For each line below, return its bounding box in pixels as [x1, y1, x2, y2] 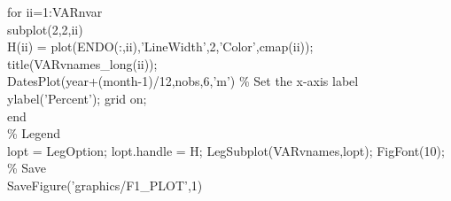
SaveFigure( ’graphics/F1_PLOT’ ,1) [7, 175, 203, 194]
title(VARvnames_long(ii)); [7, 54, 158, 73]
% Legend [7, 124, 61, 143]
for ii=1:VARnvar [7, 3, 103, 20]
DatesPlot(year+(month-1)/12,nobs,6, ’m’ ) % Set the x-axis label [7, 72, 359, 90]
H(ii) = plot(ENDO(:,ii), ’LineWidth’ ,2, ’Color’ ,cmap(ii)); [7, 37, 314, 56]
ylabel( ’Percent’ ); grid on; [7, 89, 147, 107]
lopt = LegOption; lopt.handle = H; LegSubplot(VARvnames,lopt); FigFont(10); [7, 141, 445, 159]
